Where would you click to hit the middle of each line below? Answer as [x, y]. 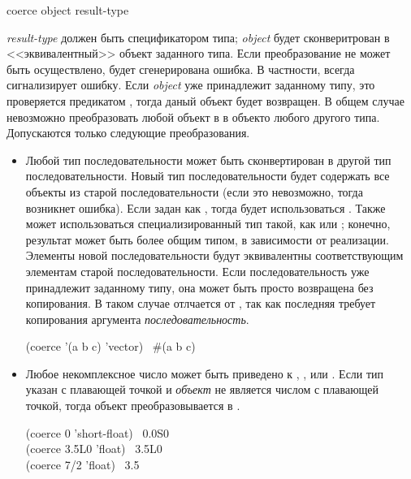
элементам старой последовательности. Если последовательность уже [197, 271]
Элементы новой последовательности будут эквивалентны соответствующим [214, 255]
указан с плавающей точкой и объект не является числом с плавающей [202, 389]
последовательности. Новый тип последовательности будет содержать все [208, 176]
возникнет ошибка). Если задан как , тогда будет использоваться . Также [205, 207]
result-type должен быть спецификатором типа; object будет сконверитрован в [198, 37]
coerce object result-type [68, 10]
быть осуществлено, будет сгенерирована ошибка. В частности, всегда [181, 69]
